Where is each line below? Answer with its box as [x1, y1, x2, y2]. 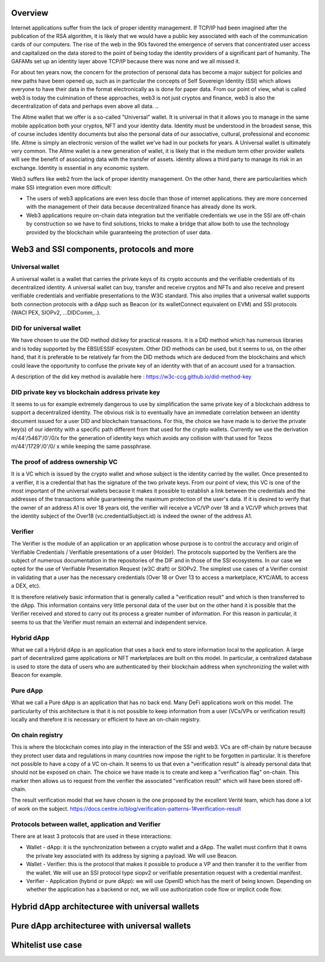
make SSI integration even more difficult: [11, 184, 113, 191]
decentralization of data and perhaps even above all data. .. [11, 102, 159, 110]
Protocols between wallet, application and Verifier [11, 820, 161, 828]
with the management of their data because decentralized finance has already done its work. [26, 203, 257, 210]
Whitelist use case [11, 940, 82, 951]
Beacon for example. [11, 671, 63, 679]
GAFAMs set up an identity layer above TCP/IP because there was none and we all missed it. [11, 58, 241, 65]
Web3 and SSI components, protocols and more [11, 244, 194, 254]
